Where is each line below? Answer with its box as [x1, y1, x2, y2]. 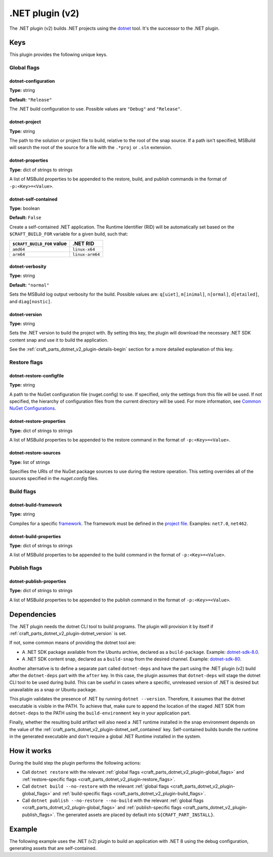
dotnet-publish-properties [9, 578, 67, 584]
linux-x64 [72, 247, 96, 252]
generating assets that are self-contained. [9, 845, 97, 851]
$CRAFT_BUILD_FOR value [12, 240, 67, 247]
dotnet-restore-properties [9, 418, 66, 424]
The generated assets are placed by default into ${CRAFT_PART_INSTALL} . [56, 812, 215, 818]
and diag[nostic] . [9, 298, 52, 304]
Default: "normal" [9, 282, 50, 288]
